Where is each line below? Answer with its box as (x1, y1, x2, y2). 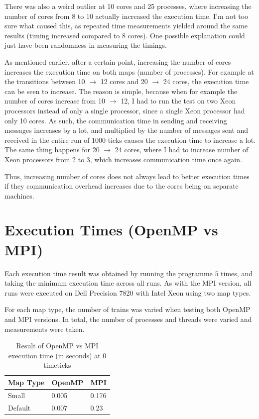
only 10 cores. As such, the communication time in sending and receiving (4, 115, 227, 125)
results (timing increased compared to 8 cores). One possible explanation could (4, 30, 245, 40)
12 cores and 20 (100, 76, 148, 87)
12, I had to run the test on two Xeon (121, 96, 236, 106)
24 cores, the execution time (163, 76, 249, 87)
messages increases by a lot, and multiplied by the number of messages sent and (4, 125, 249, 135)
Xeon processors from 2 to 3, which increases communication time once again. (4, 154, 242, 164)
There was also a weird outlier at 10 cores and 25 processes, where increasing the (4, 1, 252, 11)
